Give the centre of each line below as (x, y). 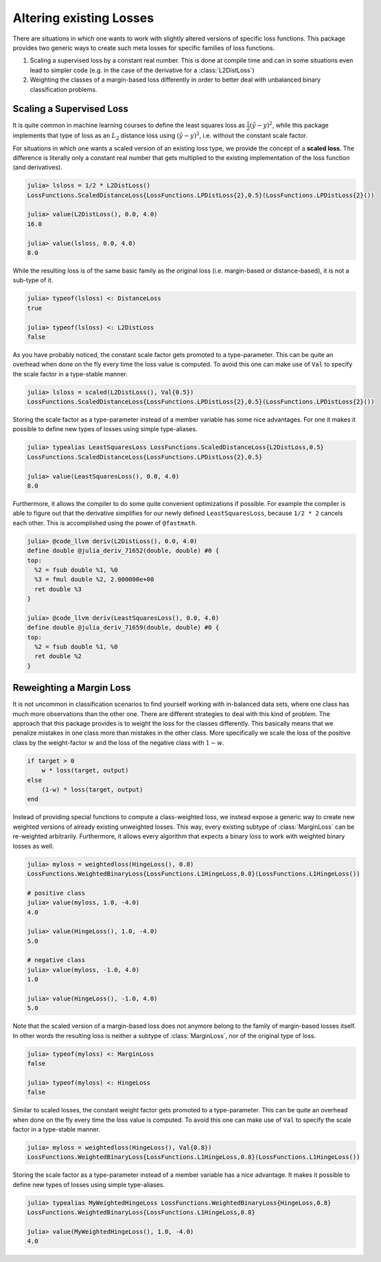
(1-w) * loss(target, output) (92, 790)
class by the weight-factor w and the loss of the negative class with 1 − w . (118, 742)
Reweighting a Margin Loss (72, 688)
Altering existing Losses (83, 18)
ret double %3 (58, 589)
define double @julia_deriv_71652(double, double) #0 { (123, 551)
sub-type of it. (33, 280)
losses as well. (33, 846)
